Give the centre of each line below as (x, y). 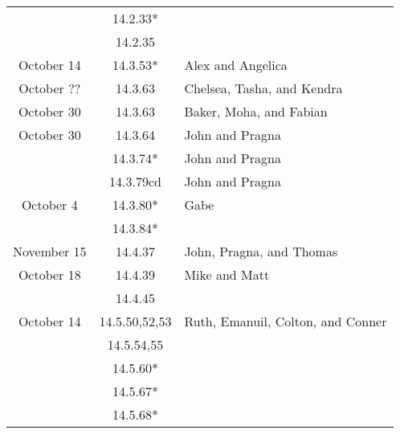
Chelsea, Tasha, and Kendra (263, 88)
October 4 (49, 205)
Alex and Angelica (236, 65)
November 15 (50, 251)
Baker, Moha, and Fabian (256, 111)
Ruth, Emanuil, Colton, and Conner (286, 321)
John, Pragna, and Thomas (261, 251)
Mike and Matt (227, 274)
